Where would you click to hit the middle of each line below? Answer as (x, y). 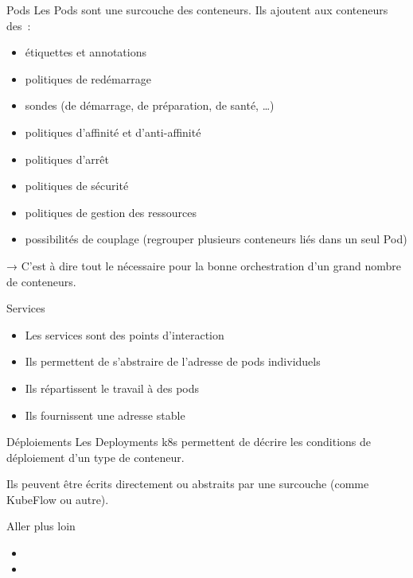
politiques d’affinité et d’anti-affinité (113, 132)
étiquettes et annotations (86, 52)
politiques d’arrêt (67, 159)
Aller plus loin (41, 526)
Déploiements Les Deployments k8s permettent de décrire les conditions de (189, 442)
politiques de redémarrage (88, 78)
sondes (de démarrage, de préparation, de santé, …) (150, 105)
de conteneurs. (41, 281)
